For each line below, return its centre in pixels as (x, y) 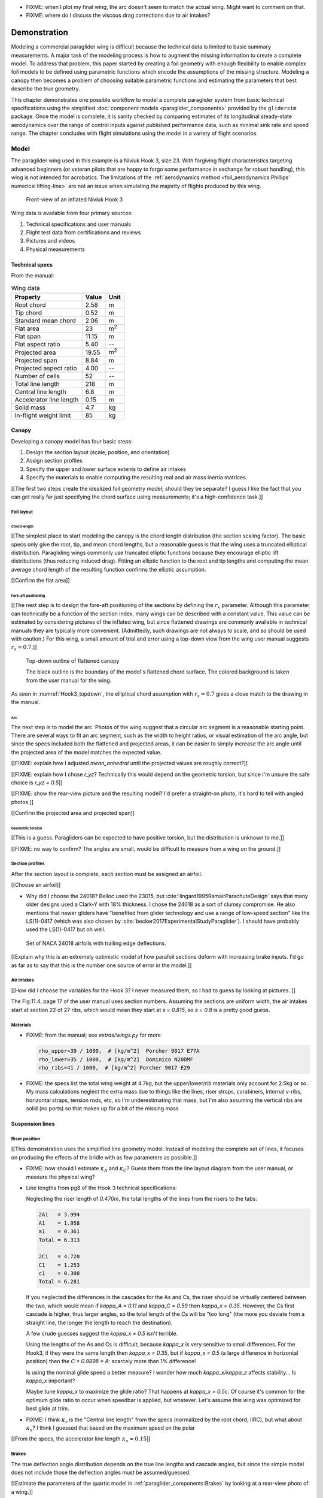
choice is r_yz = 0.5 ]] (37, 783)
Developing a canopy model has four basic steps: (72, 441)
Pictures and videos (51, 241)
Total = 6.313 (59, 1240)
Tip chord (28, 313)
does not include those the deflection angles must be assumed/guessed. (101, 1473)
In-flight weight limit (43, 415)
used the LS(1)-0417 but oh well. (66, 929)
